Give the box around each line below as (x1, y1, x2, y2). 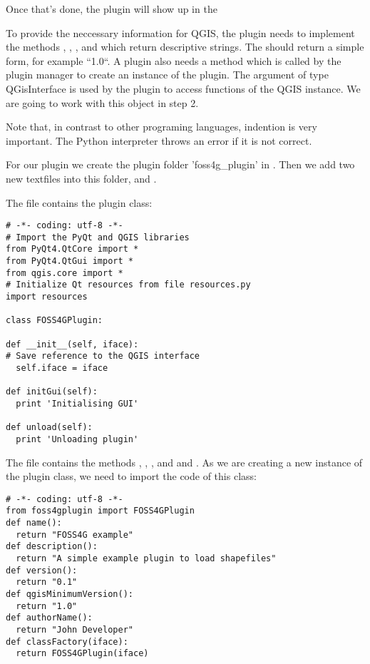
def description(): (6, 541, 98, 552)
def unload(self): (6, 422, 93, 433)
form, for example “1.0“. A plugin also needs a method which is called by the (6, 53, 341, 68)
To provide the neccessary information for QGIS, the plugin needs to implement (6, 25, 355, 40)
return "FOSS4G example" (16, 529, 133, 540)
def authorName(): (6, 613, 93, 623)
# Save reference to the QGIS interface (6, 351, 200, 362)
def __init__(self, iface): (6, 339, 139, 349)
